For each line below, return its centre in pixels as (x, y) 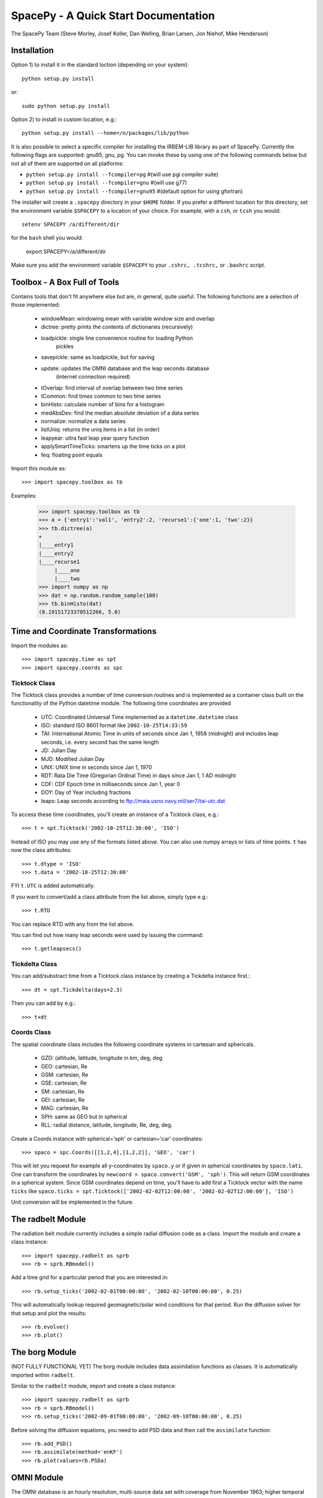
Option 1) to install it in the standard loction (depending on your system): (100, 65)
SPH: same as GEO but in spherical (84, 1116)
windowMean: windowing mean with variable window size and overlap (128, 318)
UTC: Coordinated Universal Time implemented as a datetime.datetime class (140, 717)
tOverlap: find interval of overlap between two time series (112, 388)
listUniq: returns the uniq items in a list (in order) (100, 430)
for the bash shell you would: (47, 238)
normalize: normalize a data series (83, 421)
